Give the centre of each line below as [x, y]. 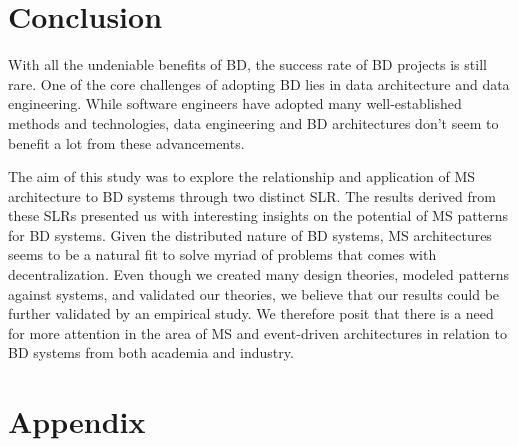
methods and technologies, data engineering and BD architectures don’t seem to [253, 122]
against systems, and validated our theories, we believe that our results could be [254, 293]
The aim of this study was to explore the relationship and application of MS [242, 176]
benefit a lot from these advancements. [126, 142]
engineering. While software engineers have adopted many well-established [235, 103]
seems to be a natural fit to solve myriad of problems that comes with [222, 254]
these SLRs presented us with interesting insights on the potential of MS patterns [258, 215]
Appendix [77, 421]
